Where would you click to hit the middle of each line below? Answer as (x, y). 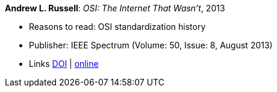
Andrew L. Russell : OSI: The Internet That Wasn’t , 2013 (115, 8)
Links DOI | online (64, 64)
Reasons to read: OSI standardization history (117, 27)
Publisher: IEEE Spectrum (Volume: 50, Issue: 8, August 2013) (151, 45)
